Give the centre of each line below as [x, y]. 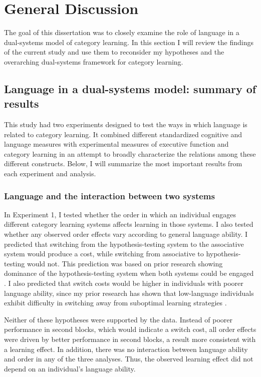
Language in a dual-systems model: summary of [130, 88]
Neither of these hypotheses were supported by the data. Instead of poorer [118, 319]
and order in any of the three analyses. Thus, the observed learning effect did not [129, 359]
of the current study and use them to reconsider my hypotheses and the [114, 52]
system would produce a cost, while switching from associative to [104, 254]
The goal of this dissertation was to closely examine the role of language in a [122, 32]
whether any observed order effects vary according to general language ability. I [126, 234]
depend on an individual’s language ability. [70, 368]
